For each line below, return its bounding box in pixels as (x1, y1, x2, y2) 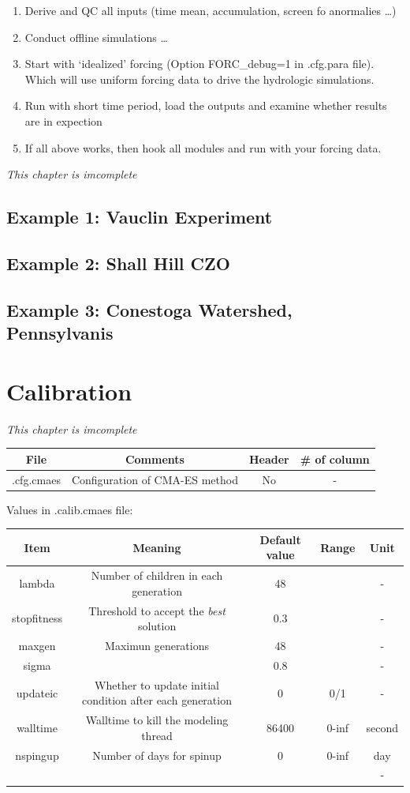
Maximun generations (105, 637, 210, 654)
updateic (16, 684, 58, 701)
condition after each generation (82, 692, 232, 708)
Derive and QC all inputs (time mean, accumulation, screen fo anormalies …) (24, 2, 397, 18)
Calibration (6, 374, 132, 407)
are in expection (24, 112, 102, 129)
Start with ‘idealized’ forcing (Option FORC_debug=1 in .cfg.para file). (24, 55, 375, 72)
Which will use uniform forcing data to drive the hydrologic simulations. (24, 70, 375, 87)
